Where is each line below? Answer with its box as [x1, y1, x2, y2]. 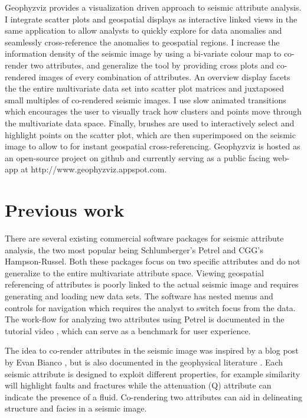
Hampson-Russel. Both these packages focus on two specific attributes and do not [5, 255, 301, 267]
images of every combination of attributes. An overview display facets [38, 70, 290, 83]
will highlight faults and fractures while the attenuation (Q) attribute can [5, 379, 272, 391]
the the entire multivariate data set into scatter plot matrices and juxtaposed [5, 82, 284, 94]
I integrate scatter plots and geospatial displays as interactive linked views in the [5, 12, 298, 25]
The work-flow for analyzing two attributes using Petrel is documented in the [5, 313, 285, 325]
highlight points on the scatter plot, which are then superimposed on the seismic [5, 128, 296, 141]
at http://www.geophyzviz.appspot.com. [21, 163, 167, 175]
